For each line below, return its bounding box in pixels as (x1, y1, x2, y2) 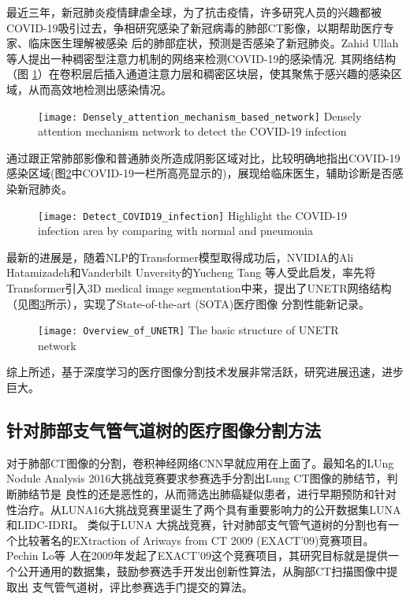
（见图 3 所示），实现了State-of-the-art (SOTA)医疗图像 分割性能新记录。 (6, 295, 370, 311)
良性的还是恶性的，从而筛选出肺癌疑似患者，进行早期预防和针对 (65, 486, 397, 502)
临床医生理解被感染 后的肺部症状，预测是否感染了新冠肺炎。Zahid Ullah (28, 35, 399, 51)
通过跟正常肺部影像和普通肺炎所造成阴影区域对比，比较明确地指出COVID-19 (6, 149, 401, 166)
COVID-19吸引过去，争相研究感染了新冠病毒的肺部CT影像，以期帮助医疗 (6, 19, 383, 35)
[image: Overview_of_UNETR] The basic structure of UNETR (38, 322, 339, 338)
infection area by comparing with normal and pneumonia (38, 222, 313, 239)
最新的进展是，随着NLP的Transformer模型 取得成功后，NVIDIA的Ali (6, 248, 354, 265)
